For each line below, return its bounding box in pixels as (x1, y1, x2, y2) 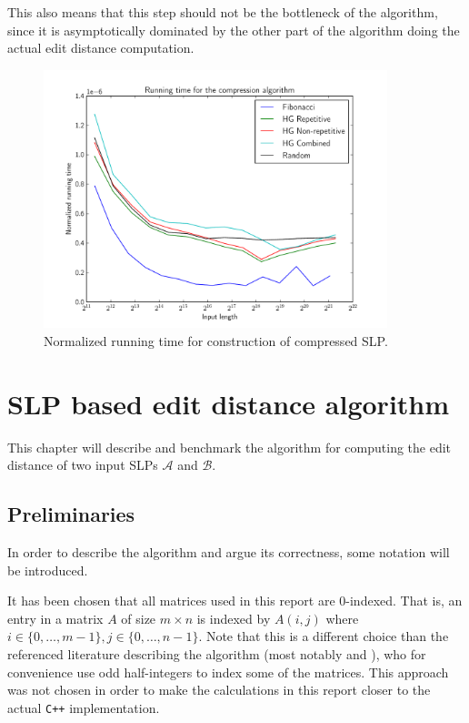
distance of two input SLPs (7, 455, 158, 474)
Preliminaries (7, 500, 135, 528)
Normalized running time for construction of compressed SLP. (44, 331, 388, 350)
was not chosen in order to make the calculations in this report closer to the (7, 680, 431, 699)
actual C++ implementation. (7, 698, 160, 717)
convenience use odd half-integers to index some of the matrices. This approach (7, 662, 449, 681)
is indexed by (196, 608, 271, 627)
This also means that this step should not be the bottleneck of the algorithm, (7, 3, 438, 21)
